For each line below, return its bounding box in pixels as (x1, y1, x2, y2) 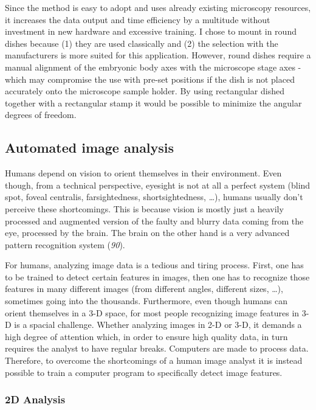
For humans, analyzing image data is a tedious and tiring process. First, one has (5, 259, 304, 271)
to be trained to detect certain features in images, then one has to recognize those (5, 270, 310, 283)
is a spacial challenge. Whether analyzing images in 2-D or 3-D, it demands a (14, 318, 302, 331)
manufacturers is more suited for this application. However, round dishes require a (5, 49, 311, 61)
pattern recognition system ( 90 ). (5, 238, 125, 251)
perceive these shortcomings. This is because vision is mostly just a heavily (5, 202, 284, 215)
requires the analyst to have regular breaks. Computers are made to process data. (5, 342, 309, 355)
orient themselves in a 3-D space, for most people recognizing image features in (5, 306, 300, 319)
